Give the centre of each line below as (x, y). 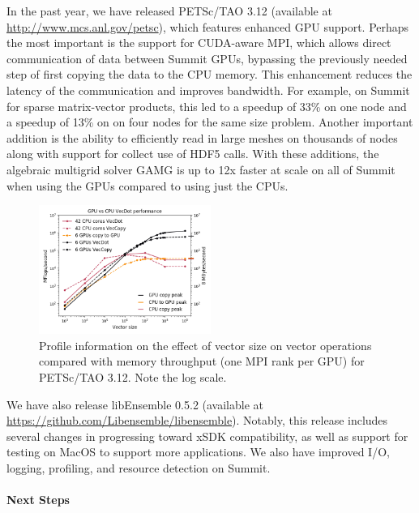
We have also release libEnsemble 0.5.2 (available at (135, 404)
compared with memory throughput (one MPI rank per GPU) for (202, 361)
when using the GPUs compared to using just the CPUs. (148, 185)
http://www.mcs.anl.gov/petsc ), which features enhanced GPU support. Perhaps (208, 26)
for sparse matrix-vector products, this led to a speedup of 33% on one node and (207, 106)
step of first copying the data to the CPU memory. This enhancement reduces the (209, 74)
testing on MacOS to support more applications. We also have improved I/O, (198, 452)
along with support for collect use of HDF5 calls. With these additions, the (193, 154)
